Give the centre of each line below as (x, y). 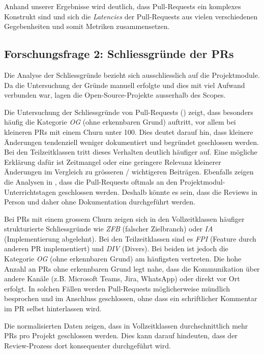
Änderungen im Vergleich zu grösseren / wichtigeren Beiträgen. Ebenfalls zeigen (129, 172)
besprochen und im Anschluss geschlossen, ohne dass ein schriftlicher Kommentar (131, 298)
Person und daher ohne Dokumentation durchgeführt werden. (100, 202)
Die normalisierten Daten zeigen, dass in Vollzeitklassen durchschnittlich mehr (126, 325)
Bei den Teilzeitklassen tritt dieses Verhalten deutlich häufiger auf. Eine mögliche (131, 152)
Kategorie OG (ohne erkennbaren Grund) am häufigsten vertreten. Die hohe (123, 259)
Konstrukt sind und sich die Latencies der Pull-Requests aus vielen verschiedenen (131, 16)
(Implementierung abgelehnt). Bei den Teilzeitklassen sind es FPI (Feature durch (130, 238)
